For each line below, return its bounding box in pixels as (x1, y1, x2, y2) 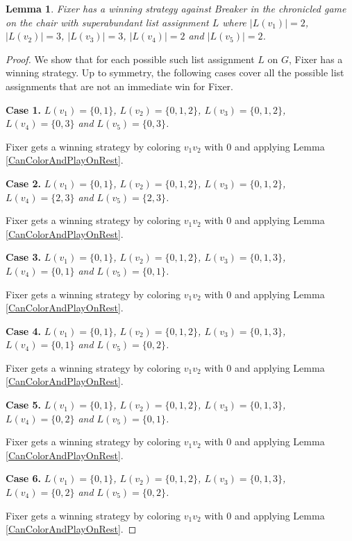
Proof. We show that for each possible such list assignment (6, 51, 255, 66)
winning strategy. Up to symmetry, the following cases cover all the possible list (6, 65, 344, 80)
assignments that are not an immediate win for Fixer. (6, 78, 233, 93)
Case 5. (6, 397, 42, 412)
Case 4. (6, 323, 42, 338)
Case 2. (6, 175, 42, 190)
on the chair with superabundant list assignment (6, 15, 209, 29)
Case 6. (6, 471, 42, 486)
